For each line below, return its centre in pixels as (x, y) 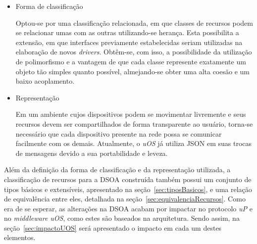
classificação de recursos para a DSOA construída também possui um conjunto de (128, 179)
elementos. (20, 237)
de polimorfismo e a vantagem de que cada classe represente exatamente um (131, 61)
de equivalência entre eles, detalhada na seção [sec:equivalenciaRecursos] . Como (125, 199)
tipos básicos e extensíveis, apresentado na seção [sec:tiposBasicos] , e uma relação (128, 189)
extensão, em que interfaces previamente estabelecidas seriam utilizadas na (129, 42)
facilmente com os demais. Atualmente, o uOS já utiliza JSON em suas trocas (134, 143)
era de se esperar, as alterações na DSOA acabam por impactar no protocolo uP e (128, 208)
